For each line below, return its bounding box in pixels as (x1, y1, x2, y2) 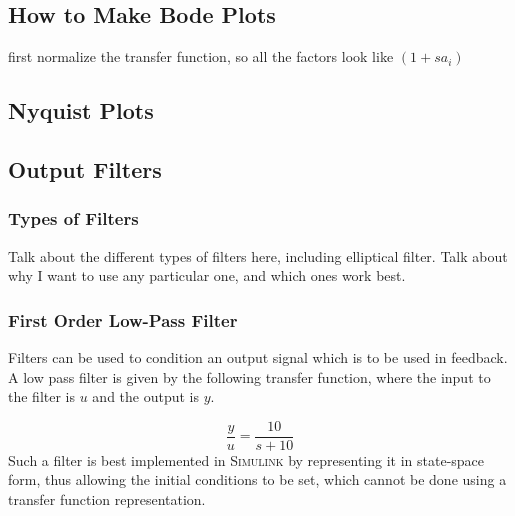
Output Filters (8, 153, 162, 184)
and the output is (92, 386, 200, 407)
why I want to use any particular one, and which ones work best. (8, 265, 406, 286)
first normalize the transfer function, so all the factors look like (8, 46, 394, 67)
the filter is (8, 386, 76, 407)
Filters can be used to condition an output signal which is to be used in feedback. (8, 346, 508, 367)
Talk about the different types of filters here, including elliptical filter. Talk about (8, 245, 508, 266)
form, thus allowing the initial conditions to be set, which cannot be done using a (8, 469, 507, 490)
